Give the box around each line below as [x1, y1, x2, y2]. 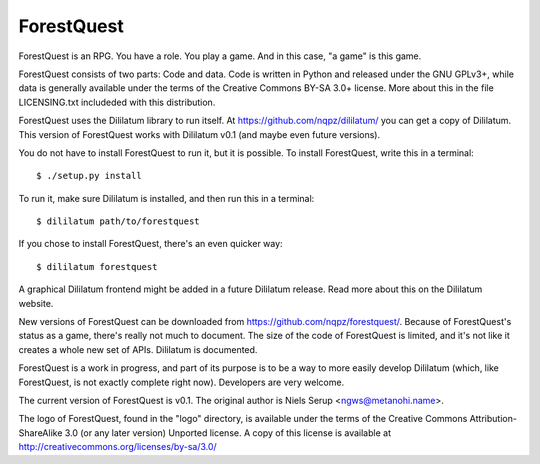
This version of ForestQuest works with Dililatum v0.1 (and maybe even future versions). [18, 128, 381, 140]
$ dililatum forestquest [36, 261, 158, 272]
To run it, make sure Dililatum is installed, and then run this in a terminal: [18, 192, 315, 204]
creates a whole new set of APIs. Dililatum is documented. [18, 343, 258, 355]
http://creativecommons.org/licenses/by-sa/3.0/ [18, 441, 217, 453]
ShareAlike [18, 426, 63, 439]
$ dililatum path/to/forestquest [36, 216, 200, 227]
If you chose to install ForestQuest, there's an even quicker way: [18, 238, 284, 250]
